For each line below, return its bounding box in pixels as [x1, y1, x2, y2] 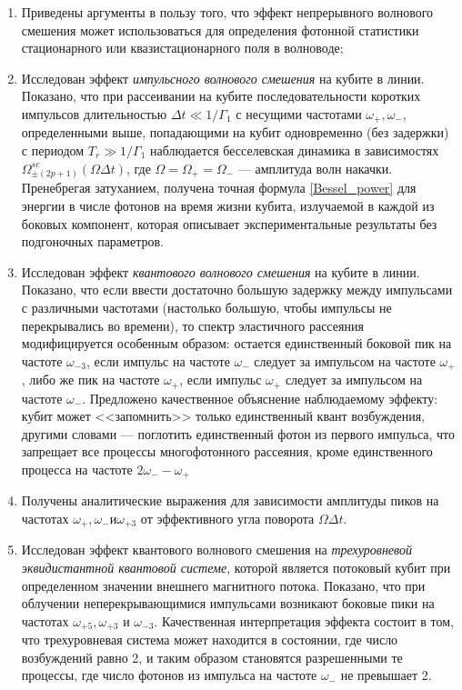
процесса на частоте [21, 459, 133, 478]
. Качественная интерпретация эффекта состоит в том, [154, 611, 454, 630]
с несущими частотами [236, 104, 362, 123]
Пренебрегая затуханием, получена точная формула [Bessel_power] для [21, 178, 417, 197]
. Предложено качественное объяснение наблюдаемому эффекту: [82, 388, 438, 407]
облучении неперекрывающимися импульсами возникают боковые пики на [21, 594, 435, 613]
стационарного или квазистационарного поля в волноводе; [21, 38, 344, 57]
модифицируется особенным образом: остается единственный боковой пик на [21, 334, 452, 353]
